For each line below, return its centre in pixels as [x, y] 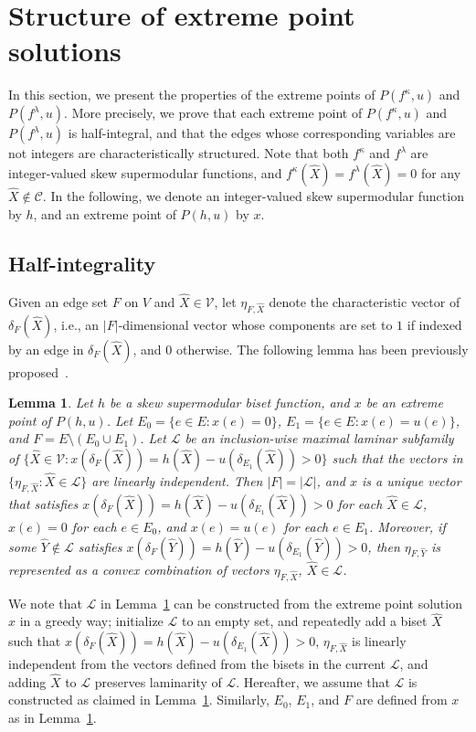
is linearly [379, 640]
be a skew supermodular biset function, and [229, 403]
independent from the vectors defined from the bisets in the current [197, 663]
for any [441, 172]
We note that [45, 603]
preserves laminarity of [158, 681]
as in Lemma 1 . [53, 717]
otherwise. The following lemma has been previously [322, 349]
